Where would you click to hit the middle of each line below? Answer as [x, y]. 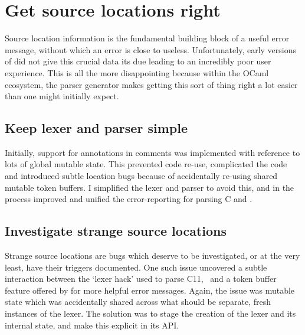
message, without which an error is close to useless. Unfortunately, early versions [151, 49]
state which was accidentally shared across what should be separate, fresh [138, 302]
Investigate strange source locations [116, 231]
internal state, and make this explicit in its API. [92, 325]
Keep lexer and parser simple [96, 128]
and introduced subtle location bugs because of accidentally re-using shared [141, 176]
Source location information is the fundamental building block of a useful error [147, 38]
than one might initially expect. [62, 96]
